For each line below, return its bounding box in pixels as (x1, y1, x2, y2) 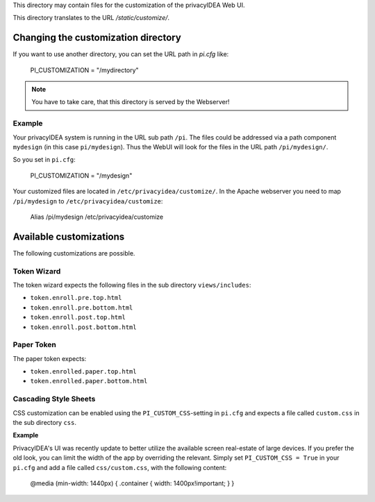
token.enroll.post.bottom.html (30, 323, 137, 331)
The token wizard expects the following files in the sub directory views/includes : (12, 281, 251, 289)
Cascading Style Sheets (12, 394, 96, 404)
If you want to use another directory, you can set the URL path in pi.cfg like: (12, 50, 229, 58)
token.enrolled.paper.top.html (30, 368, 137, 376)
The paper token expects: (12, 354, 87, 362)
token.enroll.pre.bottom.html (30, 303, 133, 312)
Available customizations (12, 231, 125, 242)
